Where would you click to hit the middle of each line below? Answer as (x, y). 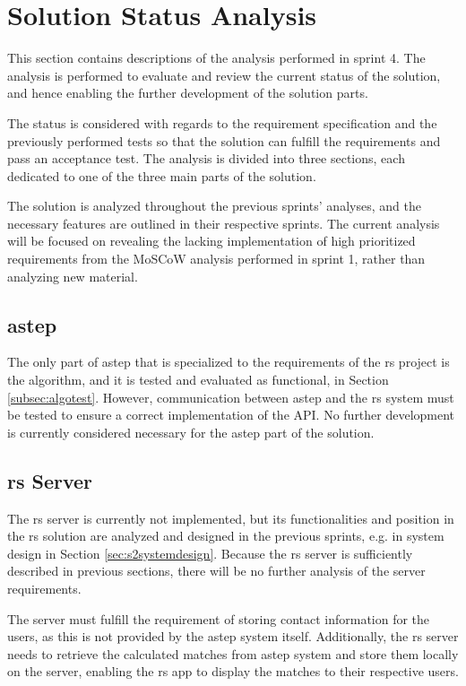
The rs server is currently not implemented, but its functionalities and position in (231, 518)
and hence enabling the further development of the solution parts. (188, 93)
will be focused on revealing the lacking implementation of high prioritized (211, 241)
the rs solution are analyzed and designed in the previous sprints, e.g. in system (226, 536)
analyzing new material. (73, 276)
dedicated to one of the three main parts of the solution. (162, 175)
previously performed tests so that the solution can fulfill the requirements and (224, 140)
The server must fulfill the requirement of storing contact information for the (219, 618)
